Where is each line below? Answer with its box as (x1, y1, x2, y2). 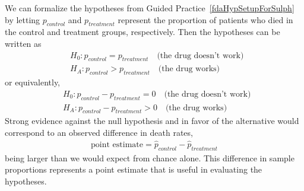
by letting (5, 13, 40, 26)
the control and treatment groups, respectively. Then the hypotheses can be (5, 26, 280, 38)
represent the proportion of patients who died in (118, 13, 293, 26)
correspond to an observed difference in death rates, (5, 126, 193, 139)
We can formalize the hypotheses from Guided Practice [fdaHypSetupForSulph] (5, 2, 294, 14)
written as (5, 37, 42, 49)
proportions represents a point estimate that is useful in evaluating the (5, 163, 262, 176)
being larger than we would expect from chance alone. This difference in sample (5, 151, 294, 164)
